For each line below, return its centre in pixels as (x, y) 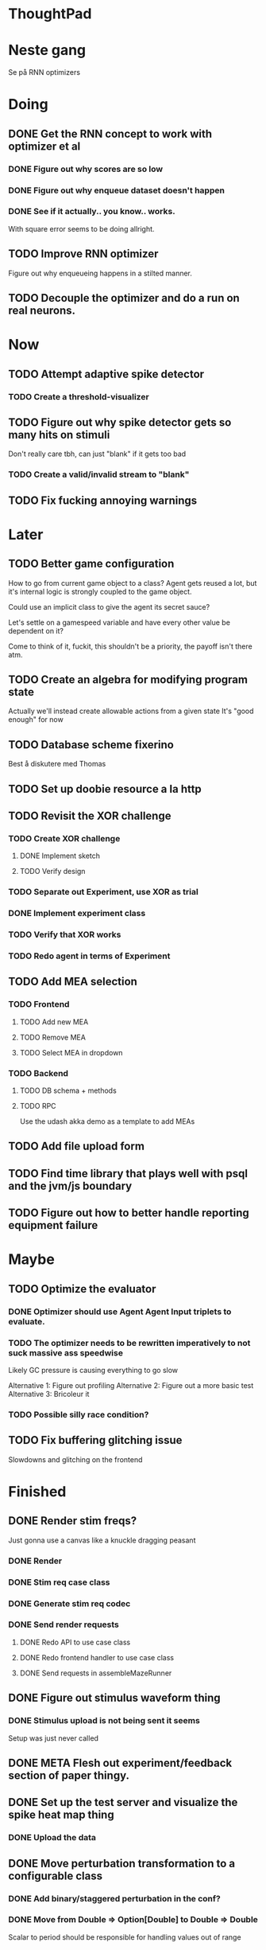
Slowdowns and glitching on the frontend (75, 1459)
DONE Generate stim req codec (69, 1603)
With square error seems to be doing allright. (81, 228)
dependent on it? (36, 630)
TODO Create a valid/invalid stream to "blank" (99, 474)
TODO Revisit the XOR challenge (90, 816)
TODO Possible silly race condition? (79, 1414)
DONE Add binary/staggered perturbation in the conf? (114, 1898)
